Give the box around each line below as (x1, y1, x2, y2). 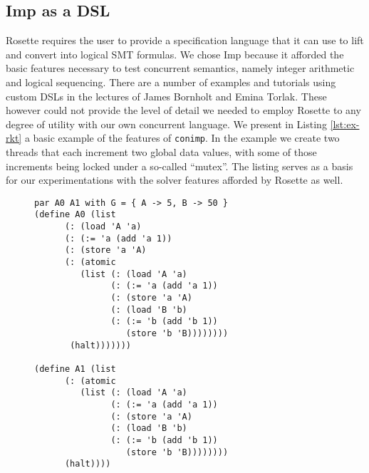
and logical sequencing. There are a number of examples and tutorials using (6, 74, 336, 89)
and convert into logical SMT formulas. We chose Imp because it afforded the (6, 46, 344, 61)
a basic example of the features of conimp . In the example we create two (24, 130, 340, 145)
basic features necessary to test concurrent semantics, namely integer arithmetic (6, 61, 355, 76)
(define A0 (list (34, 209, 116, 220)
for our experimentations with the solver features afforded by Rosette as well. (6, 172, 343, 187)
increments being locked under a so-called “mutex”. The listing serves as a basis (6, 158, 353, 173)
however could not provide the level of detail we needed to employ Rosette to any (6, 103, 361, 118)
